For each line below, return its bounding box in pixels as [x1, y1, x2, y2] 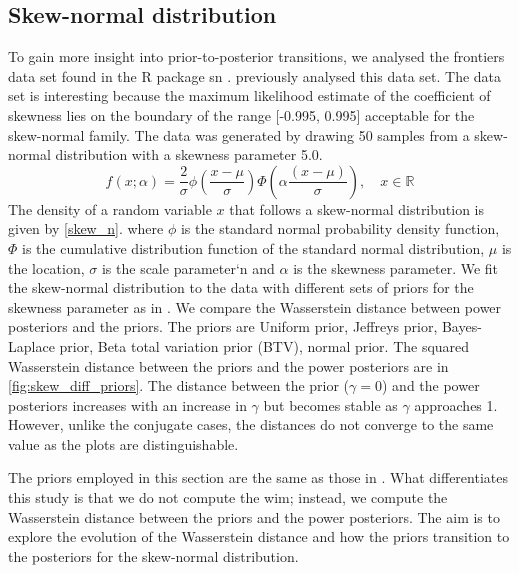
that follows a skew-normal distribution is [229, 198, 485, 219]
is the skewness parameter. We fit [293, 257, 499, 278]
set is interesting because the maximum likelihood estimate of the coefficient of [8, 85, 491, 106]
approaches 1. [414, 394, 498, 415]
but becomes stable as [263, 394, 398, 415]
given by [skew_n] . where [8, 218, 164, 239]
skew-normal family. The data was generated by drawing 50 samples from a [8, 124, 470, 145]
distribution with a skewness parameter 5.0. [55, 144, 323, 165]
